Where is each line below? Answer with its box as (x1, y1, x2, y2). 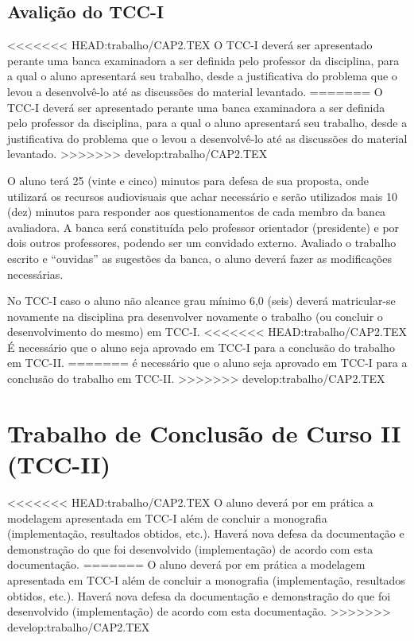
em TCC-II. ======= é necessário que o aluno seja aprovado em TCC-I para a (7, 354, 408, 371)
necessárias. (7, 265, 64, 282)
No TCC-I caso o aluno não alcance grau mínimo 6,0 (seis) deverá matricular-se (7, 292, 396, 309)
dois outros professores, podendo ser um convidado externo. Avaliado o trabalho (7, 234, 397, 251)
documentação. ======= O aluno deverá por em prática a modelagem (7, 556, 366, 573)
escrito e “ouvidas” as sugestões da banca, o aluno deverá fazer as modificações (7, 249, 393, 266)
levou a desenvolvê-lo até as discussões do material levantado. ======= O (7, 83, 383, 99)
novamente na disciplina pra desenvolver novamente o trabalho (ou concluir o (7, 307, 383, 324)
